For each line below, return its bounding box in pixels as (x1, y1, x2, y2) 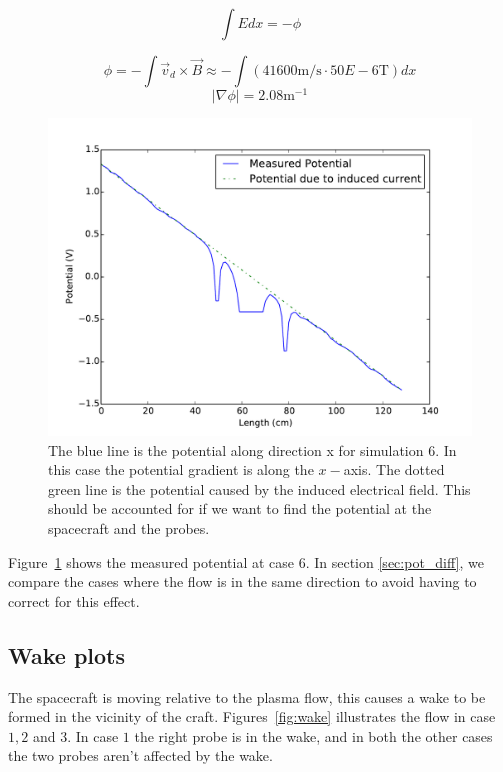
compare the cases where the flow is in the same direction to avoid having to (8, 571, 477, 592)
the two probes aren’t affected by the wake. (8, 745, 273, 766)
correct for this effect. (8, 590, 140, 611)
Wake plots (8, 639, 125, 670)
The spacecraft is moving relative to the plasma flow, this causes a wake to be (8, 686, 486, 707)
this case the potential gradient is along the (48, 459, 314, 480)
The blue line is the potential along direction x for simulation (48, 439, 424, 460)
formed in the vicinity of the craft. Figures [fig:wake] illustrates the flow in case (8, 706, 496, 727)
